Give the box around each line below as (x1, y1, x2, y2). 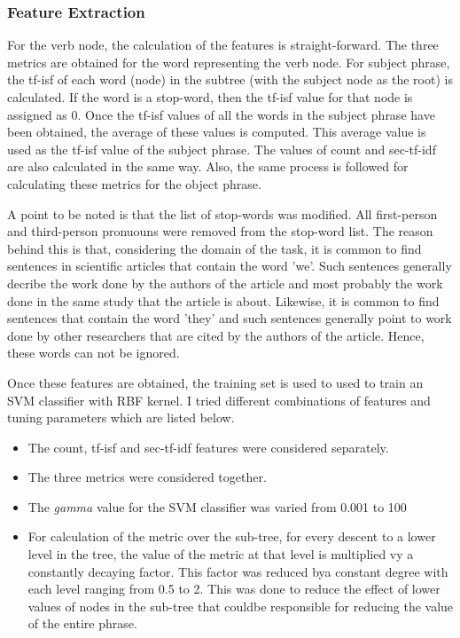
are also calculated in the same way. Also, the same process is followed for (7, 157, 409, 176)
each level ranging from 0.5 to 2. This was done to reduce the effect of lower (27, 579, 441, 598)
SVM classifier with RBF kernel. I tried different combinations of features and (7, 390, 431, 409)
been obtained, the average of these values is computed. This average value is (7, 122, 426, 141)
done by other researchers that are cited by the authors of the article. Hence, (7, 326, 425, 344)
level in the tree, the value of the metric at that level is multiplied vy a (27, 545, 414, 563)
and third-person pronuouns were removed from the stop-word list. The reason (7, 222, 433, 240)
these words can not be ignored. (7, 343, 180, 362)
